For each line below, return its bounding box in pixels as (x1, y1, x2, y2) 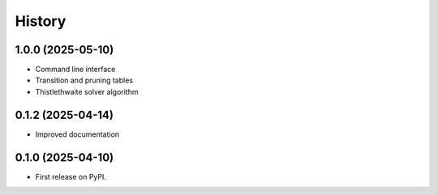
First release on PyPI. (35, 172, 107, 181)
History (15, 12, 67, 30)
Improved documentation (35, 129, 120, 139)
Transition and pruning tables (35, 75, 134, 85)
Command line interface (35, 65, 116, 74)
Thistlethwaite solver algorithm (35, 87, 139, 96)
